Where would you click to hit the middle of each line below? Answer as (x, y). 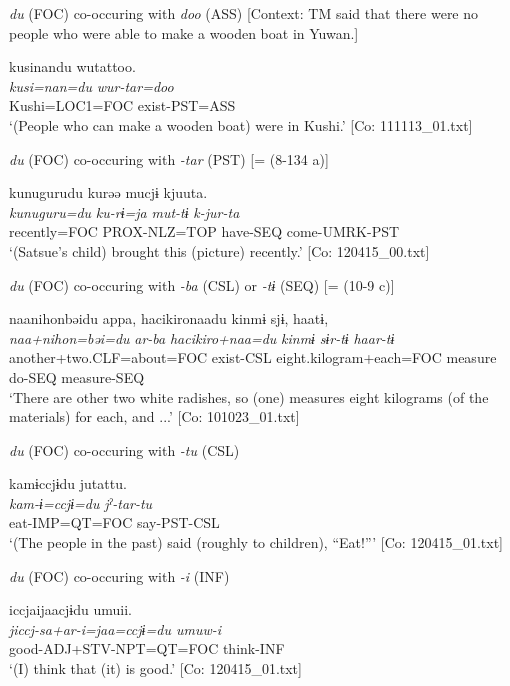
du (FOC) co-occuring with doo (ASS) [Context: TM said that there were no (244, 13)
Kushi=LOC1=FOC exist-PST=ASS (122, 105)
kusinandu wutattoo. (72, 66)
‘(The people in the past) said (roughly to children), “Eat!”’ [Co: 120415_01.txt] (256, 542)
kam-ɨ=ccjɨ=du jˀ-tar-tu (81, 502)
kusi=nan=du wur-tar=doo (91, 85)
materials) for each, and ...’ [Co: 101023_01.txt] (154, 416)
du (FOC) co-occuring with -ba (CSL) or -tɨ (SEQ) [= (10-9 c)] (202, 284)
